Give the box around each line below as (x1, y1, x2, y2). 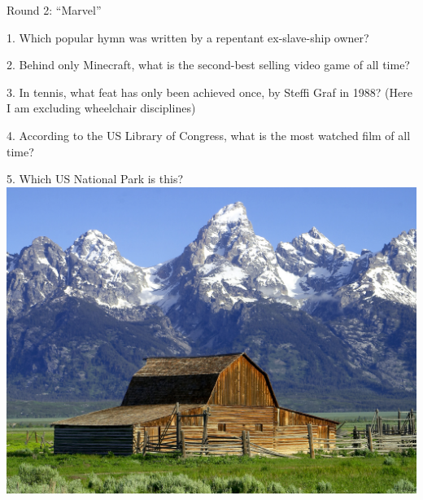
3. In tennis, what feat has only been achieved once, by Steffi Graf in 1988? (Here (7, 83, 412, 100)
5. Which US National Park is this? (7, 170, 184, 187)
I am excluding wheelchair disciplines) (7, 99, 196, 116)
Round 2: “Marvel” (7, 2, 102, 18)
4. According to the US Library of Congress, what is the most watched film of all (7, 126, 411, 143)
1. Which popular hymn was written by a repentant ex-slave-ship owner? (7, 29, 369, 46)
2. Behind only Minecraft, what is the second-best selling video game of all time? (7, 56, 410, 73)
